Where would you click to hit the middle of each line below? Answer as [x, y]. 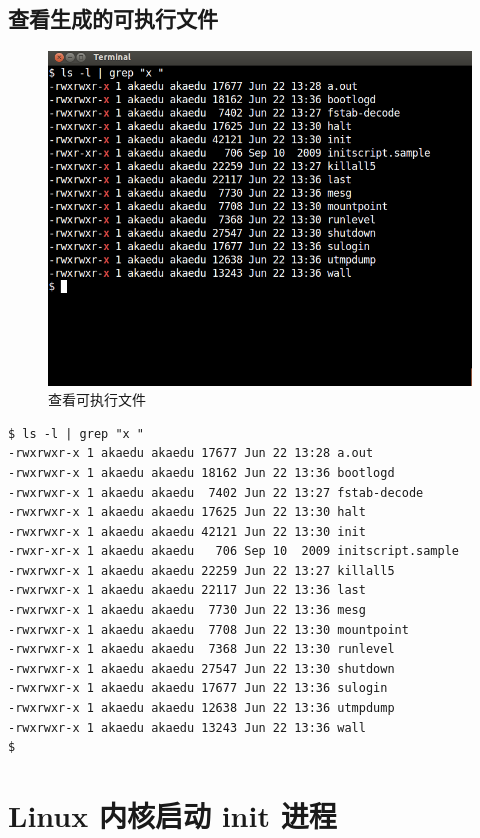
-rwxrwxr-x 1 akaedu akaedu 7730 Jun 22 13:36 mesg [187, 610]
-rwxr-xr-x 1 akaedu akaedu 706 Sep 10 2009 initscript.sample [234, 551]
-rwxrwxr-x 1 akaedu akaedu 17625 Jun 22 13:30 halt [187, 512]
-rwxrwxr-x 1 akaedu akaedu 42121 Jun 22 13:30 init [187, 531]
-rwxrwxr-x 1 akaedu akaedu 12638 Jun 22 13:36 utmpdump [201, 708]
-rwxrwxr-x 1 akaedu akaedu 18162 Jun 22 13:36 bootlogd [201, 472]
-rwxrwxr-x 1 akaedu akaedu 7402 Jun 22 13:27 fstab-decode [216, 492]
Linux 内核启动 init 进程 [172, 815]
